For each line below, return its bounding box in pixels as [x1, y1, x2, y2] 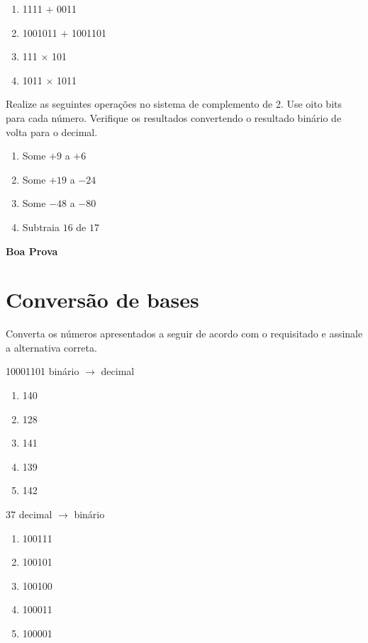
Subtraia [22, 219, 60, 234]
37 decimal [6, 507, 52, 521]
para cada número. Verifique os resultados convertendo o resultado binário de [6, 110, 342, 125]
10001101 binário [6, 364, 79, 379]
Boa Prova [6, 243, 58, 258]
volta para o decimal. [6, 124, 98, 139]
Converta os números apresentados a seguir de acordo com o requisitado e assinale [6, 326, 363, 341]
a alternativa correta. [6, 340, 97, 354]
